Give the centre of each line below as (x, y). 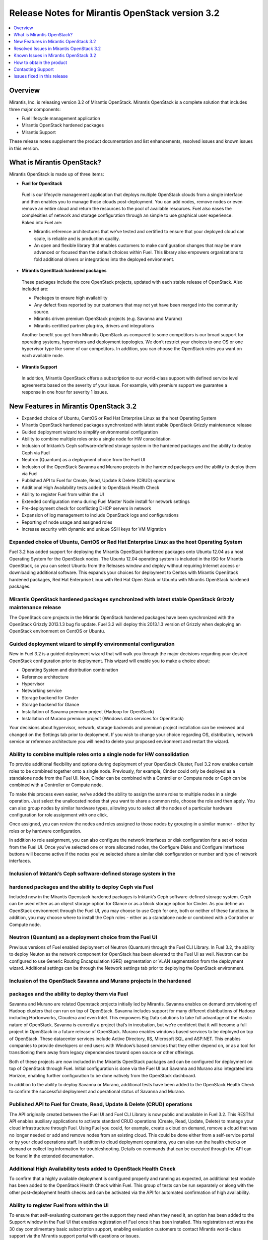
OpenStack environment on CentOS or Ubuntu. (57, 631)
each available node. (43, 356)
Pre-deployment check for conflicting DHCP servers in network (86, 508)
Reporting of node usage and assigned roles (67, 522)
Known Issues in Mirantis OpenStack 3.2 (55, 56)
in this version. (24, 148)
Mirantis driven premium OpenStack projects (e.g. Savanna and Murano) (108, 319)
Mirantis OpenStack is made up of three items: (57, 174)
